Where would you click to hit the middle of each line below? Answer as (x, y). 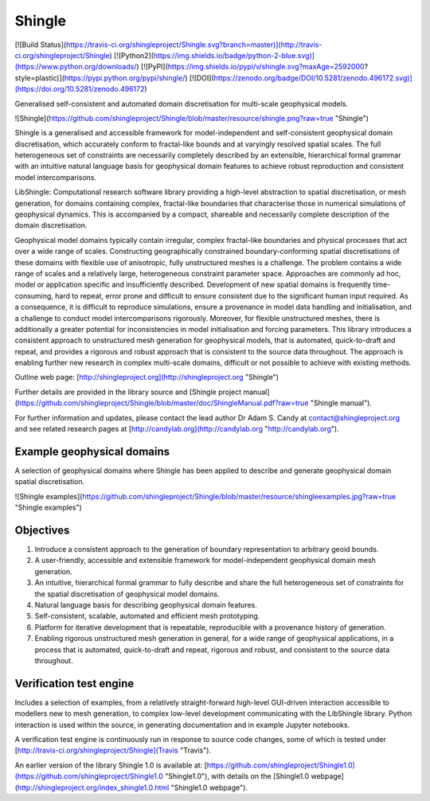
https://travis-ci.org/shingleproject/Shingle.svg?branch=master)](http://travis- (194, 45)
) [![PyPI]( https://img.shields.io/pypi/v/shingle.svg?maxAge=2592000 (251, 67)
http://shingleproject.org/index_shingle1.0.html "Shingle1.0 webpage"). (133, 787)
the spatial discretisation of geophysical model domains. (127, 594)
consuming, (34, 295)
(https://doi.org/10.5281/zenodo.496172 (80, 89)
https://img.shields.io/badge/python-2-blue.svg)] (234, 55)
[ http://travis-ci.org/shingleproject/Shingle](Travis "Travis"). (113, 750)
